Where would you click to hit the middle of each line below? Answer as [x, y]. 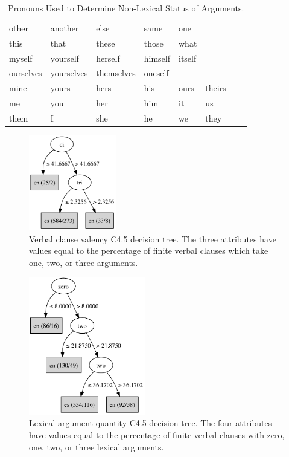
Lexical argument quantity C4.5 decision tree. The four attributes [151, 423]
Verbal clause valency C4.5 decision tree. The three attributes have [153, 238]
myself [21, 58]
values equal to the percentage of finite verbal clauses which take [149, 251]
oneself [156, 73]
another [65, 28]
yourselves [69, 73]
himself [157, 58]
